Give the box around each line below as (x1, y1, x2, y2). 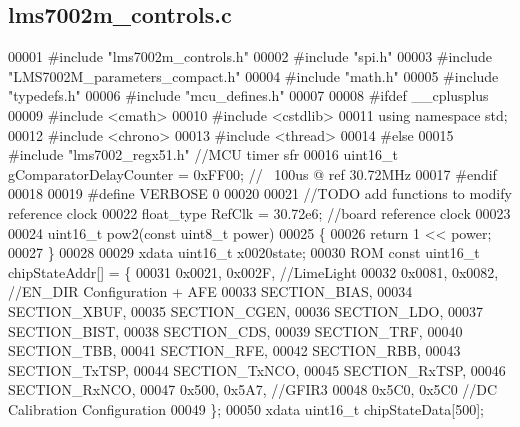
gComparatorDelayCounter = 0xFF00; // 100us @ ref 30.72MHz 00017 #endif (8, 163, 497, 184)
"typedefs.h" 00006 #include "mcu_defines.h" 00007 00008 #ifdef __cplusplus (8, 85, 489, 106)
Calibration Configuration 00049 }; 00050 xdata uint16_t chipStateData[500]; (8, 398, 484, 419)
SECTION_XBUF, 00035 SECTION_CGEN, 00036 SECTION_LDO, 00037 (8, 300, 483, 321)
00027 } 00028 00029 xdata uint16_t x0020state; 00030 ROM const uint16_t (8, 242, 480, 263)
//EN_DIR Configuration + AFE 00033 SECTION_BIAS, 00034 (8, 281, 413, 302)
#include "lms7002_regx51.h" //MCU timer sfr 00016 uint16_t (8, 144, 398, 165)
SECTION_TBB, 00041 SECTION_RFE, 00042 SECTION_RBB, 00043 (8, 340, 461, 361)
